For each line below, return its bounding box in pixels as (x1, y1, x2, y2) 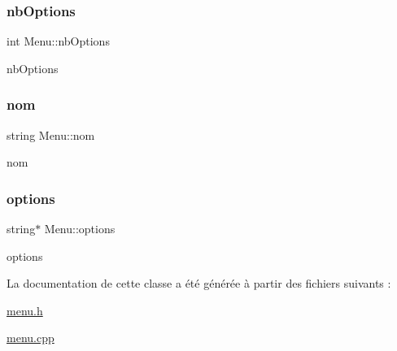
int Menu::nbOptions (7, 32, 110, 50)
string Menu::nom (7, 126, 95, 143)
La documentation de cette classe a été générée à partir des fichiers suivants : (7, 275, 391, 292)
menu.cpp (7, 329, 55, 346)
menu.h (7, 301, 43, 318)
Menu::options (44, 220, 116, 237)
